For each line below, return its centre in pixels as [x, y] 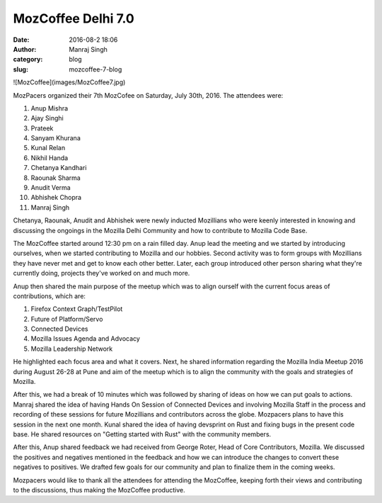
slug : [21, 69]
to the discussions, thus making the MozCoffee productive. [99, 490]
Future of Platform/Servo [67, 319]
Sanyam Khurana [56, 138]
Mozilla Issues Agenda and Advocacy [86, 339]
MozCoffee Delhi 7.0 [74, 18]
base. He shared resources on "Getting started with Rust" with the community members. [142, 434]
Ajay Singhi [47, 118]
